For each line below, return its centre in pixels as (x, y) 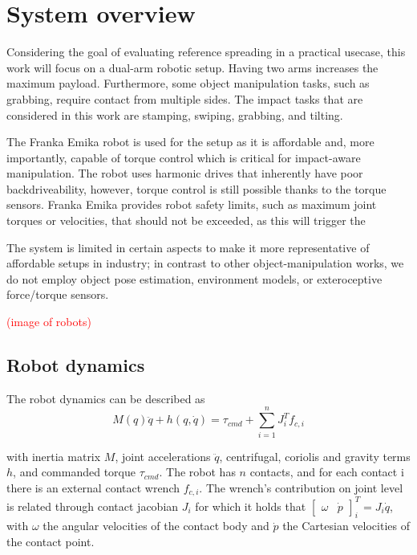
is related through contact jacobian (93, 506)
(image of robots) (49, 322)
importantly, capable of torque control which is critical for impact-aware (184, 157)
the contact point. (51, 542)
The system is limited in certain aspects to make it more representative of (188, 247)
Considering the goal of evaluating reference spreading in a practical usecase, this (206, 52)
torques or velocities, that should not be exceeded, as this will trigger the (186, 220)
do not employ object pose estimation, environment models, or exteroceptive (194, 278)
